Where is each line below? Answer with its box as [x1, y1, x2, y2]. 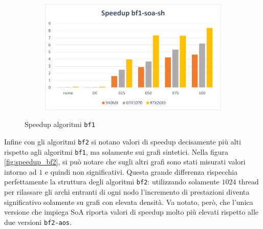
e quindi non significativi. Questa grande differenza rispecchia [45, 166, 238, 177]
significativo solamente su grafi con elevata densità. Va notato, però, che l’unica [4, 196, 253, 207]
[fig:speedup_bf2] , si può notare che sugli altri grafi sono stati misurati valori [4, 156, 246, 167]
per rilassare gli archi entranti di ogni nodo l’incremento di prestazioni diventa [4, 186, 250, 197]
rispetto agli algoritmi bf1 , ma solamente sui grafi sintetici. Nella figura [4, 146, 229, 157]
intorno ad [4, 166, 37, 177]
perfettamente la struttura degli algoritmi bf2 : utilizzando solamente [4, 176, 220, 187]
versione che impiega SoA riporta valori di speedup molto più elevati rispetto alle [4, 206, 259, 217]
